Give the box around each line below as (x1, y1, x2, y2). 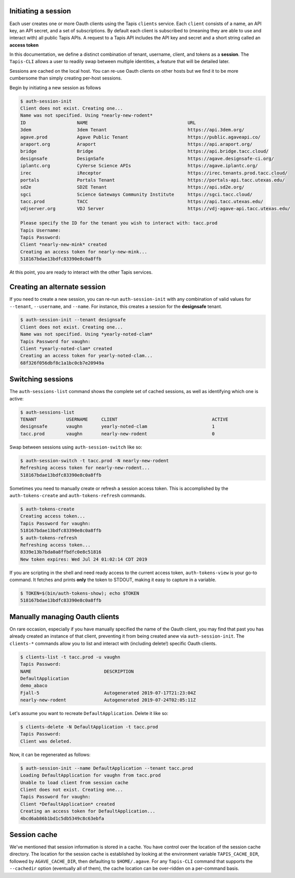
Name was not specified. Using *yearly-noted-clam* (20, 331, 153, 337)
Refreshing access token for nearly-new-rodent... (20, 465, 151, 471)
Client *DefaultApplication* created (20, 801, 115, 807)
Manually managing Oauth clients (9, 612, 120, 621)
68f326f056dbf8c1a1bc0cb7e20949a (20, 360, 104, 366)
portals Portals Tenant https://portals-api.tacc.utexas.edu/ (20, 177, 285, 183)
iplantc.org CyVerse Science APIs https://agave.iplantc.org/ (20, 163, 258, 169)
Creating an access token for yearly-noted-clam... (20, 353, 153, 359)
